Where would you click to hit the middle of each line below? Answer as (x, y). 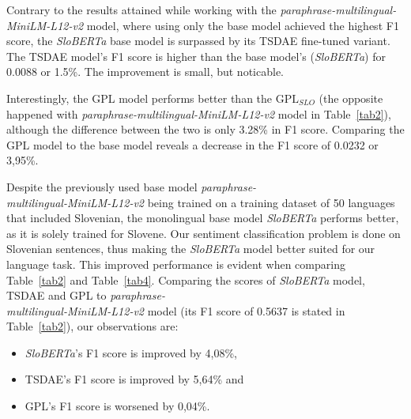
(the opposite (351, 98)
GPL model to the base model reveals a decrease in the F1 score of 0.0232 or (192, 144)
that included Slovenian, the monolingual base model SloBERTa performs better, (203, 218)
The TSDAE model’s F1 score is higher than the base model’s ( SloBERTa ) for (196, 56)
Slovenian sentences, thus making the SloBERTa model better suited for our (191, 249)
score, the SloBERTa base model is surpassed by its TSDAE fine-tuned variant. (198, 41)
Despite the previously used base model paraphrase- (132, 186)
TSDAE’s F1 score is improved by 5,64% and (134, 379)
